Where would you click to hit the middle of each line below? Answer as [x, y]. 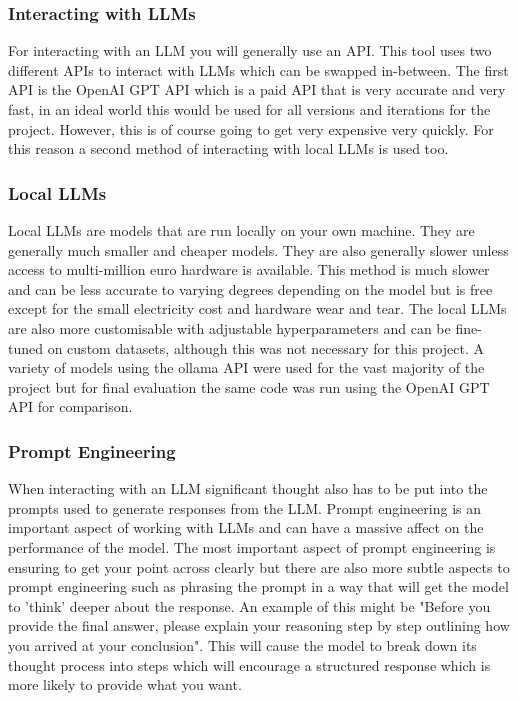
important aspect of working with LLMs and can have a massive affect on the [246, 527]
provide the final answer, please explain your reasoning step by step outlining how [259, 625]
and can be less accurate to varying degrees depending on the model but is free [250, 288]
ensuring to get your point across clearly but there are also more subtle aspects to [259, 566]
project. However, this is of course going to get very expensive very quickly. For [251, 128]
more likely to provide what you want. [125, 684]
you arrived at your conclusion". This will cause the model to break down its [242, 644]
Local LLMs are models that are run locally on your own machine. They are [241, 230]
